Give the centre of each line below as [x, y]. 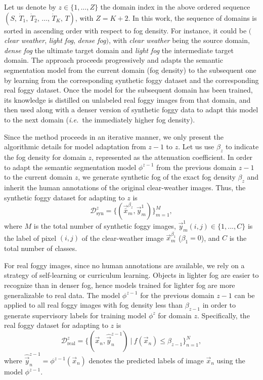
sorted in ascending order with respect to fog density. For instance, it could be [125, 30]
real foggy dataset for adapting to [56, 325]
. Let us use [196, 146]
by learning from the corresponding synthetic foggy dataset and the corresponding [131, 80]
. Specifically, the [224, 315]
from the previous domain [196, 167]
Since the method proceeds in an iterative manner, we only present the [114, 136]
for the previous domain [177, 295]
